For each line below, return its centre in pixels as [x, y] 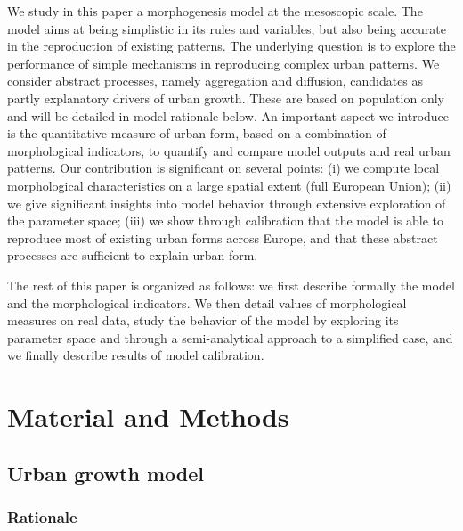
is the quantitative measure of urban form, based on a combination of [197, 133]
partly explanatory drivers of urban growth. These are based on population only [226, 98]
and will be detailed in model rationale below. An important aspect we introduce [228, 115]
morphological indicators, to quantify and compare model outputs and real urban [229, 150]
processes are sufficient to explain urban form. [133, 255]
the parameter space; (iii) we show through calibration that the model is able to [225, 221]
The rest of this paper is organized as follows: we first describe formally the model [231, 285]
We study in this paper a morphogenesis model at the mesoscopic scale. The [215, 11]
